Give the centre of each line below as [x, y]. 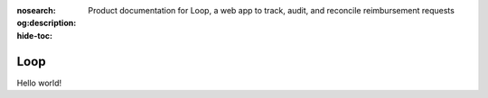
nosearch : [36, 10]
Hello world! [39, 83]
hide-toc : [35, 35]
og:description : [47, 23]
